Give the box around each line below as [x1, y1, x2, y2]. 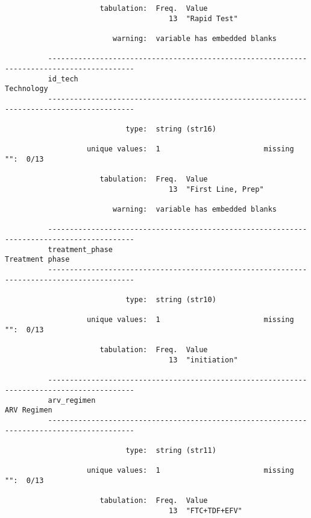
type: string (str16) [125, 124, 216, 133]
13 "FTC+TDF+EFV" [169, 506, 242, 515]
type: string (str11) [125, 446, 216, 455]
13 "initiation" [169, 355, 238, 364]
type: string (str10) [125, 295, 216, 305]
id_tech [48, 74, 78, 83]
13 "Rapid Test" [169, 14, 238, 23]
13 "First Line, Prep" [169, 185, 264, 194]
